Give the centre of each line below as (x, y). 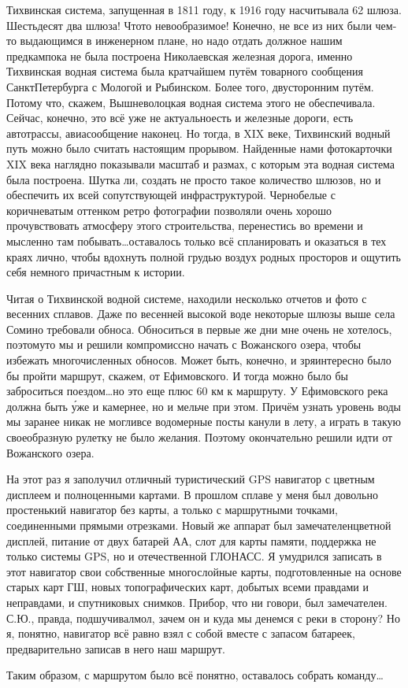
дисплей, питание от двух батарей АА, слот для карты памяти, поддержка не (191, 540)
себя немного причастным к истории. (96, 272)
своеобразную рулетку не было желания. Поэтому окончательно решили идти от (200, 437)
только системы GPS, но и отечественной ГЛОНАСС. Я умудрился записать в (194, 556)
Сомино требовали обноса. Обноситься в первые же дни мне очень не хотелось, (199, 329)
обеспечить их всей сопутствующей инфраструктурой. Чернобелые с (171, 195)
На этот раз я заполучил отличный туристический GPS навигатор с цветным (191, 479)
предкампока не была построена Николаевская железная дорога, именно (180, 55)
